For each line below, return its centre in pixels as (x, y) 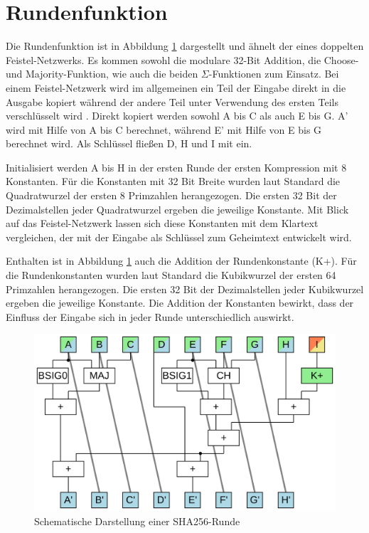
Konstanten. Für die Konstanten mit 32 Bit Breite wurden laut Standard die (173, 181)
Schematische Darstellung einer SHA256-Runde (137, 521)
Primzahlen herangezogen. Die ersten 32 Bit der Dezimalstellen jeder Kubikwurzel (185, 289)
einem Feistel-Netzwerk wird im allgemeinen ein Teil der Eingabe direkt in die (176, 87)
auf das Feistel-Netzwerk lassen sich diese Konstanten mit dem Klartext (162, 223)
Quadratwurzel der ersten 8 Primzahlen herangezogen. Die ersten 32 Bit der (171, 195)
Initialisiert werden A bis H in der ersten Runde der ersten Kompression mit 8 (176, 167)
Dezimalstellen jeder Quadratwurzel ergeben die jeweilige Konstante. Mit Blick (177, 209)
